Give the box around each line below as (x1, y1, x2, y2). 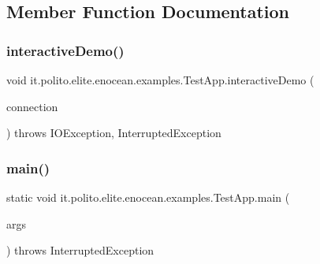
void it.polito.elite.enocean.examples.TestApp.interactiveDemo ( (6, 72, 314, 87)
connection (6, 98, 58, 114)
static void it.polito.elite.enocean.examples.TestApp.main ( (6, 189, 290, 205)
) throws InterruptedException (6, 242, 154, 258)
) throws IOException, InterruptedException (6, 125, 221, 141)
